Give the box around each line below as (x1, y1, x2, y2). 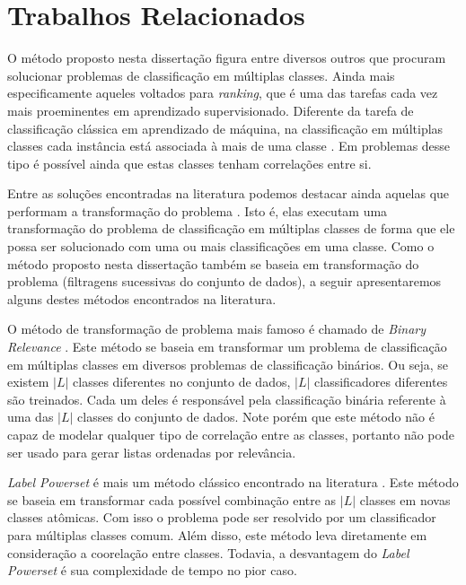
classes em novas (359, 490, 451, 509)
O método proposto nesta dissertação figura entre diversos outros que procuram (7, 48, 446, 67)
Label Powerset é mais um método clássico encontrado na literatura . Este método (7, 473, 459, 492)
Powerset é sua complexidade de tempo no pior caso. (7, 561, 297, 580)
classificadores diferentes (314, 372, 448, 391)
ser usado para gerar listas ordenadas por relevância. (7, 442, 296, 461)
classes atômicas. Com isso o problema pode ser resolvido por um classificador (7, 508, 436, 527)
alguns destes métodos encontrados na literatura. (7, 289, 277, 308)
